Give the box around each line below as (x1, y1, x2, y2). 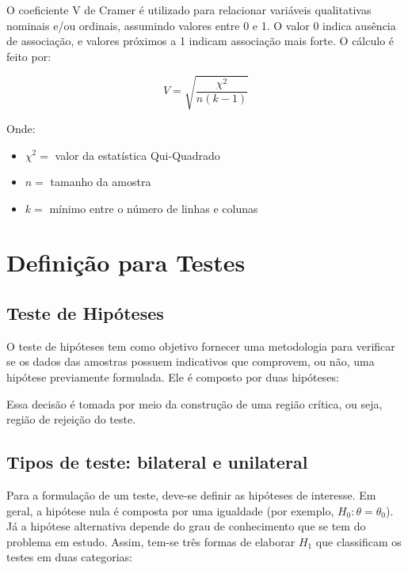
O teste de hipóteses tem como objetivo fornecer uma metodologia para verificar (6, 337, 395, 354)
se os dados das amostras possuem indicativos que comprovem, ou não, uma (6, 353, 375, 370)
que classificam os (315, 533, 402, 549)
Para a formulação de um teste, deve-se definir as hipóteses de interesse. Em (6, 487, 376, 503)
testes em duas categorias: (6, 549, 132, 565)
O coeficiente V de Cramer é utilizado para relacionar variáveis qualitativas (6, 2, 372, 17)
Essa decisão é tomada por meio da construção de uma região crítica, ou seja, (6, 395, 383, 412)
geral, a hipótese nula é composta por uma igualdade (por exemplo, (6, 502, 334, 519)
